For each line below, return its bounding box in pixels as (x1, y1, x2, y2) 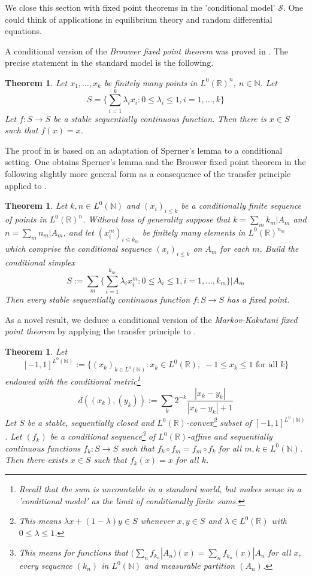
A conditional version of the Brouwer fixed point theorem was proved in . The (5, 44, 289, 57)
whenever (140, 514, 174, 527)
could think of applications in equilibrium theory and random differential (5, 13, 272, 25)
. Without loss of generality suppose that (83, 213, 231, 225)
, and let (63, 225, 94, 238)
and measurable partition (144, 559, 235, 572)
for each (220, 242, 250, 255)
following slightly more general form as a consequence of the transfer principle (5, 167, 291, 180)
